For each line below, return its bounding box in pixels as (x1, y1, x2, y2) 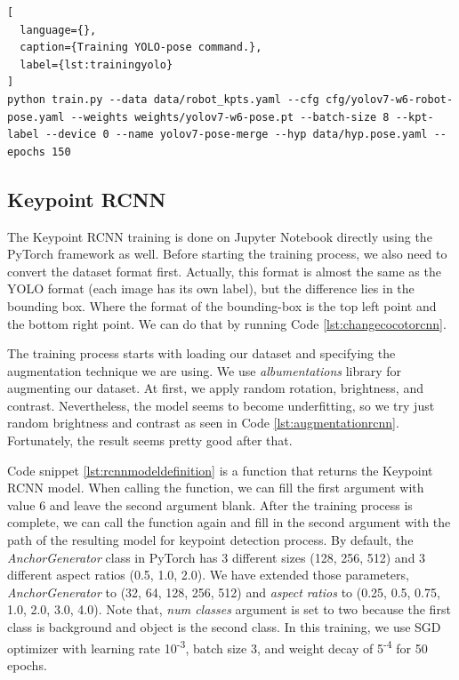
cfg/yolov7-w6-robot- (325, 92, 454, 106)
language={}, (20, 23, 97, 36)
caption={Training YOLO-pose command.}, (20, 41, 262, 54)
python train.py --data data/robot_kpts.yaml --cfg (7, 92, 319, 106)
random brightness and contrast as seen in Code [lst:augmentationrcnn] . (7, 413, 399, 432)
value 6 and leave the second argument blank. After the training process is (7, 495, 413, 514)
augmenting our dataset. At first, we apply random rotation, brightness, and (7, 379, 423, 397)
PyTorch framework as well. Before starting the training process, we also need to (7, 244, 447, 263)
